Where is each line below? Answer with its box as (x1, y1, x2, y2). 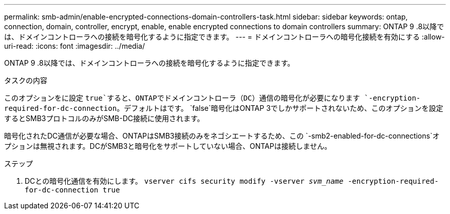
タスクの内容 (4, 76, 47, 85)
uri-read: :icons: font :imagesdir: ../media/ (4, 42, 145, 50)
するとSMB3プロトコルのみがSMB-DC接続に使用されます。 (4, 114, 204, 123)
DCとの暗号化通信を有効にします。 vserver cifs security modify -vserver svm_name (25, 177, 344, 185)
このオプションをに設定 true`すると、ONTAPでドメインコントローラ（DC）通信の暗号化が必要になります (4, 93, 360, 102)
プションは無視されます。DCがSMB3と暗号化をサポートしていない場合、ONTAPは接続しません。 (4, 142, 332, 150)
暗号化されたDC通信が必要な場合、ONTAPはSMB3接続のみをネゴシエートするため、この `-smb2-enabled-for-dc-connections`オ (4, 131, 440, 140)
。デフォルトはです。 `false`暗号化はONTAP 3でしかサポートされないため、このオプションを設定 (117, 104, 443, 112)
